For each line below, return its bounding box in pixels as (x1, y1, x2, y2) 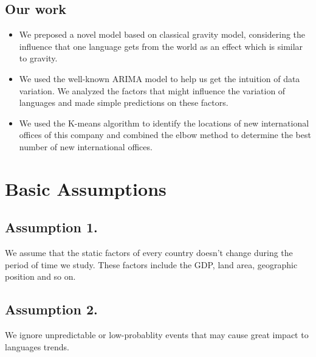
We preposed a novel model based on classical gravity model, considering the (19, 28, 306, 41)
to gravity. (19, 52, 58, 64)
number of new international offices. (19, 140, 153, 153)
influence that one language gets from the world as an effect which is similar (19, 40, 303, 52)
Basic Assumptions (5, 176, 167, 201)
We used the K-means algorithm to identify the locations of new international (19, 116, 309, 129)
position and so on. (5, 270, 76, 283)
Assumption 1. (5, 218, 98, 237)
